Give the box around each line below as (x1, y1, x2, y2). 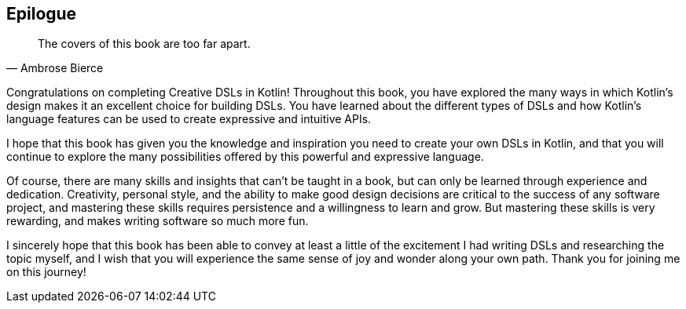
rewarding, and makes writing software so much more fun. (6, 214, 309, 228)
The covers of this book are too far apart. (38, 37, 251, 51)
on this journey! (6, 265, 86, 279)
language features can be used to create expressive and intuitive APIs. (6, 112, 372, 126)
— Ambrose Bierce (6, 61, 104, 75)
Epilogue (6, 4, 77, 24)
